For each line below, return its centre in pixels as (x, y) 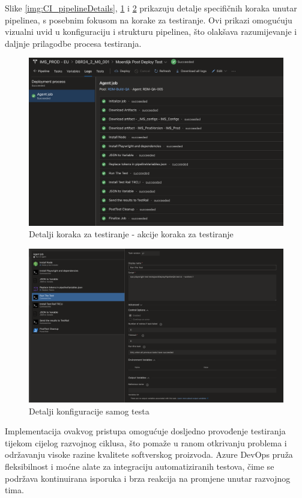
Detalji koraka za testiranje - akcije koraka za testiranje (131, 234)
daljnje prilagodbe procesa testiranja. (73, 43)
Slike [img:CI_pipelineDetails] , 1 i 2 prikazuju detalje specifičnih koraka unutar (151, 8)
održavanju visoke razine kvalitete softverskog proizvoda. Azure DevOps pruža (149, 454)
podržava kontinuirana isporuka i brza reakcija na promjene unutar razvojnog (148, 478)
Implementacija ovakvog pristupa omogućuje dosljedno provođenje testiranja (145, 431)
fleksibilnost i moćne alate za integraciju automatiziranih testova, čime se (140, 466)
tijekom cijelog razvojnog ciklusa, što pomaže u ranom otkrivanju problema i (146, 442)
